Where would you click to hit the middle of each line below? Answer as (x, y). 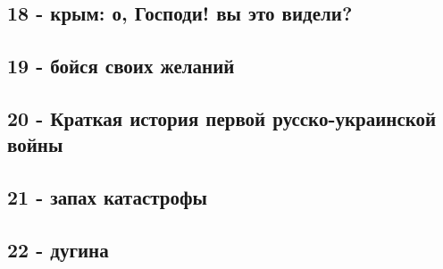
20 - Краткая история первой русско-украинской (222, 118)
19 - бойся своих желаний (121, 66)
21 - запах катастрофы (107, 197)
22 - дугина (58, 249)
